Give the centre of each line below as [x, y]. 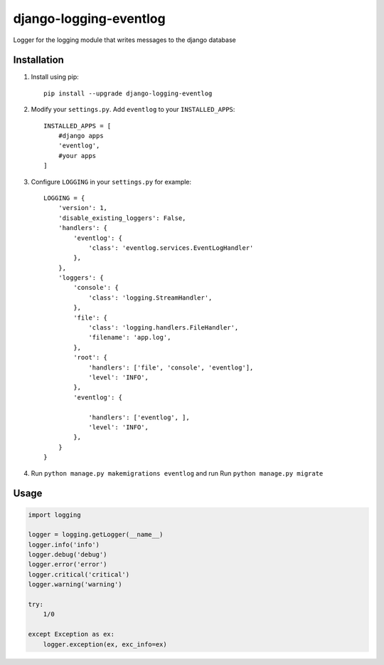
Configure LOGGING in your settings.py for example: [111, 182]
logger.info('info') [64, 544]
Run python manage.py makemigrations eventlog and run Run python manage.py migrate [177, 473]
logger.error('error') [68, 565]
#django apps [81, 136]
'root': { [91, 357]
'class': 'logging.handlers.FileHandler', [164, 328]
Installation [38, 60]
